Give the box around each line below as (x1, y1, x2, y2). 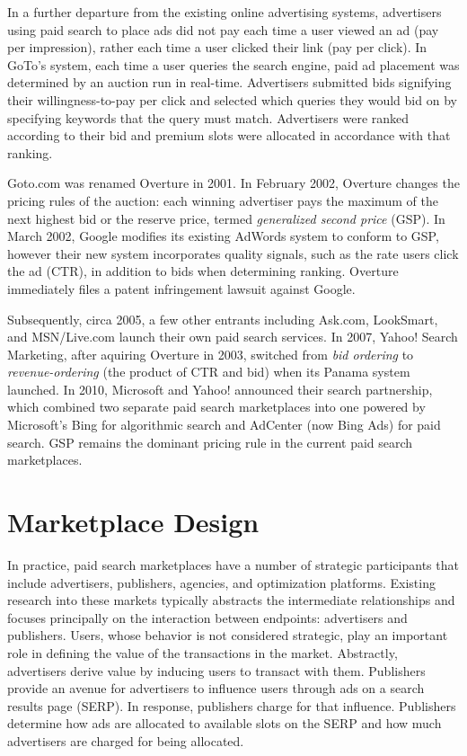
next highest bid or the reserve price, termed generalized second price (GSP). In (7, 209, 445, 227)
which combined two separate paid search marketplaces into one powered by (7, 397, 426, 416)
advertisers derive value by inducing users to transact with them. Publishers (7, 661, 426, 680)
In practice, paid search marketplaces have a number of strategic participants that (7, 555, 459, 574)
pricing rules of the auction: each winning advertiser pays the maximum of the (7, 191, 438, 209)
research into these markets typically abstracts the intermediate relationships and (7, 591, 455, 609)
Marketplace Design (7, 503, 260, 540)
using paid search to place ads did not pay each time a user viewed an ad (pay (7, 20, 439, 39)
